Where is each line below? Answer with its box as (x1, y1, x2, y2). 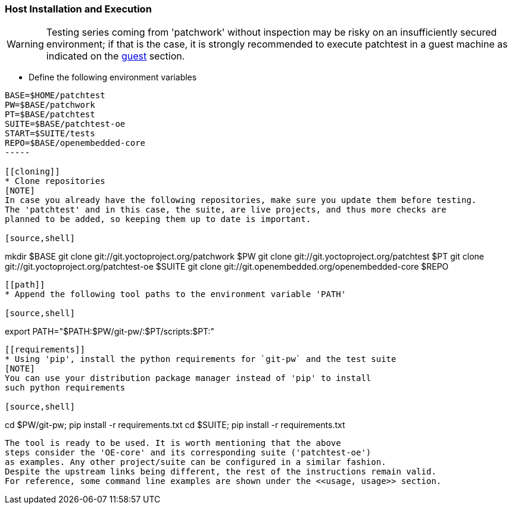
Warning (7, 38, 44, 51)
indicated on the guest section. (46, 50, 185, 63)
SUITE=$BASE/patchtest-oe (5, 119, 126, 129)
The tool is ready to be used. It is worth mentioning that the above (5, 438, 341, 448)
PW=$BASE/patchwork (5, 100, 95, 110)
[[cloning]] (5, 167, 60, 177)
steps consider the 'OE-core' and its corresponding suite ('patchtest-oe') (5, 448, 371, 458)
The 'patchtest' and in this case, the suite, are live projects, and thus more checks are (5, 205, 447, 215)
